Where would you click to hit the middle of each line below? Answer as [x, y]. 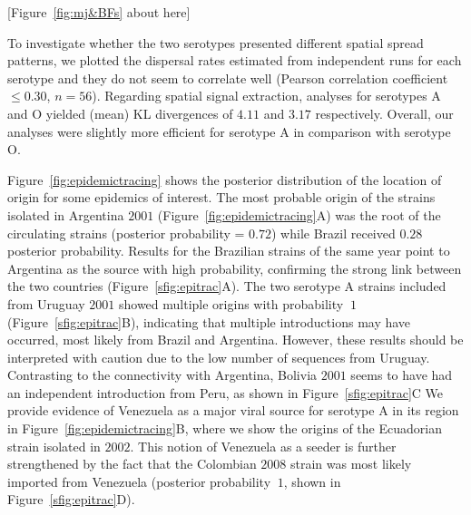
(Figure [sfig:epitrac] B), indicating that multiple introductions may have [209, 321]
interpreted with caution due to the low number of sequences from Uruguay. [219, 357]
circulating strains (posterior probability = [126, 233]
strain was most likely [351, 464]
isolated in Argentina [66, 214]
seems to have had [402, 375]
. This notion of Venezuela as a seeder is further [263, 446]
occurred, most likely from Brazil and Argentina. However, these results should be [235, 340]
